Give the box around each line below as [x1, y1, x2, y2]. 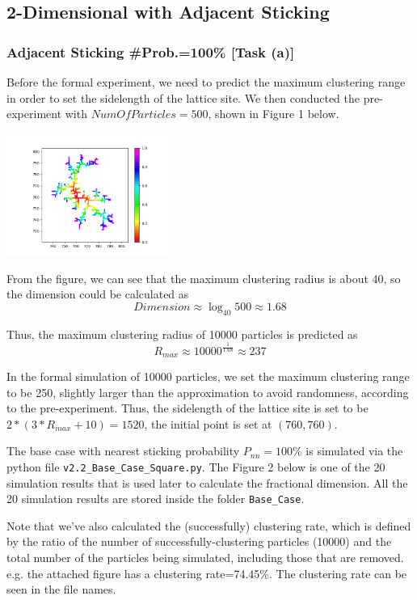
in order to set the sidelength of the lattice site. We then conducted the [6, 89, 360, 106]
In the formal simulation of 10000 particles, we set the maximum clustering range [6, 367, 410, 384]
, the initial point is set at [144, 415, 272, 432]
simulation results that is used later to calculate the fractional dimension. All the [6, 474, 408, 491]
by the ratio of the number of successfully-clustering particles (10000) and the [6, 533, 392, 550]
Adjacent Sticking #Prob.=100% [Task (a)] [6, 41, 295, 61]
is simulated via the [305, 442, 403, 459]
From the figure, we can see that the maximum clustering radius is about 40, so [6, 269, 401, 286]
